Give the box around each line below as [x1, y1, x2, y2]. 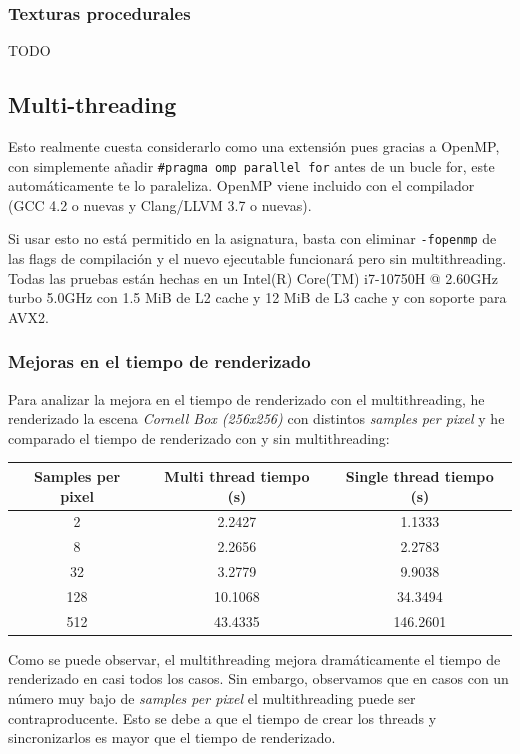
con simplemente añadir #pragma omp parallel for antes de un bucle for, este [8, 155, 495, 176]
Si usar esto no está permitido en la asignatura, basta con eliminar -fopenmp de [8, 228, 497, 249]
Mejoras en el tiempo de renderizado [8, 349, 311, 374]
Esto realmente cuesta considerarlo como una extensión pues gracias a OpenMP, [8, 136, 500, 157]
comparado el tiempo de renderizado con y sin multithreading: [8, 427, 390, 448]
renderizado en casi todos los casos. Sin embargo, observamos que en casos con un [8, 668, 509, 689]
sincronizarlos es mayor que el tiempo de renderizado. [8, 727, 336, 748]
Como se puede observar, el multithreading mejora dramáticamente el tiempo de [8, 648, 501, 669]
